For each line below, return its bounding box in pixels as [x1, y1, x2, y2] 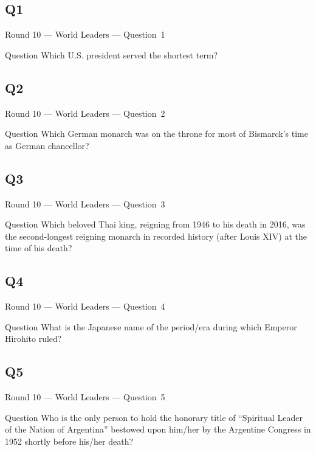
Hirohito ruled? [5, 332, 62, 345]
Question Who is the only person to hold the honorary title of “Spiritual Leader [5, 411, 303, 423]
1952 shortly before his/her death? [5, 434, 134, 447]
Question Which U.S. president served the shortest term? [5, 48, 218, 61]
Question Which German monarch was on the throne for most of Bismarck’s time [5, 127, 309, 140]
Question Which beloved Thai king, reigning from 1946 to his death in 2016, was [5, 218, 306, 231]
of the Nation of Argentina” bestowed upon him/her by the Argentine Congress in [5, 423, 311, 436]
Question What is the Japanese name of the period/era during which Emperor [5, 320, 297, 333]
